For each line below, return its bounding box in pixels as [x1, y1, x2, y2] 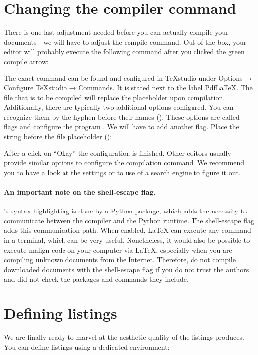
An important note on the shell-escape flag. [4, 187, 156, 197]
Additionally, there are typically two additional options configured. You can [4, 102, 234, 112]
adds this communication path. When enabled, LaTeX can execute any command [4, 225, 251, 235]
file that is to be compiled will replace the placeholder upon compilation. [4, 92, 225, 102]
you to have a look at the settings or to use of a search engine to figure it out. [4, 167, 241, 177]
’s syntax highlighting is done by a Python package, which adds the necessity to [4, 206, 247, 216]
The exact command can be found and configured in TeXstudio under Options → [4, 72, 252, 83]
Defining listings [4, 303, 117, 323]
